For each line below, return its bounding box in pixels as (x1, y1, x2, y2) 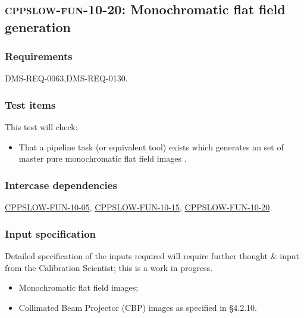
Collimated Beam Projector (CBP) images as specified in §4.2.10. (18, 301, 258, 313)
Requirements (5, 49, 73, 64)
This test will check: (5, 121, 78, 133)
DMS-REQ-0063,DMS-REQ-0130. (5, 72, 128, 84)
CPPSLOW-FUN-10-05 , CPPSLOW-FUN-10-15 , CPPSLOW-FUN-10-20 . (5, 201, 272, 213)
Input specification (5, 226, 96, 241)
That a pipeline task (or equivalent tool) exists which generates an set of (18, 140, 284, 153)
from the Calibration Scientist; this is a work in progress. (5, 261, 213, 273)
